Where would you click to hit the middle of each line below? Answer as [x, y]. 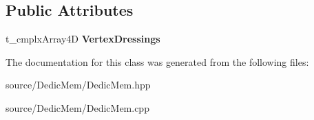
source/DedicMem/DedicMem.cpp [77, 107]
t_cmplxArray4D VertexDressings [83, 39]
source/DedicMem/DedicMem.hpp [78, 85]
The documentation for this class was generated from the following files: [157, 61]
